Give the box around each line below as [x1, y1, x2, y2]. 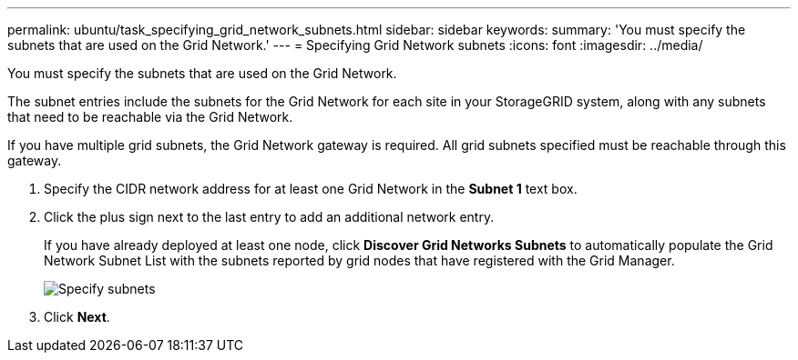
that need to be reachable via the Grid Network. [7, 109, 293, 125]
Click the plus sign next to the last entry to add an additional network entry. [44, 209, 495, 225]
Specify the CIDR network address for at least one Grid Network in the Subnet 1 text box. [44, 181, 578, 196]
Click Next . [44, 309, 110, 325]
